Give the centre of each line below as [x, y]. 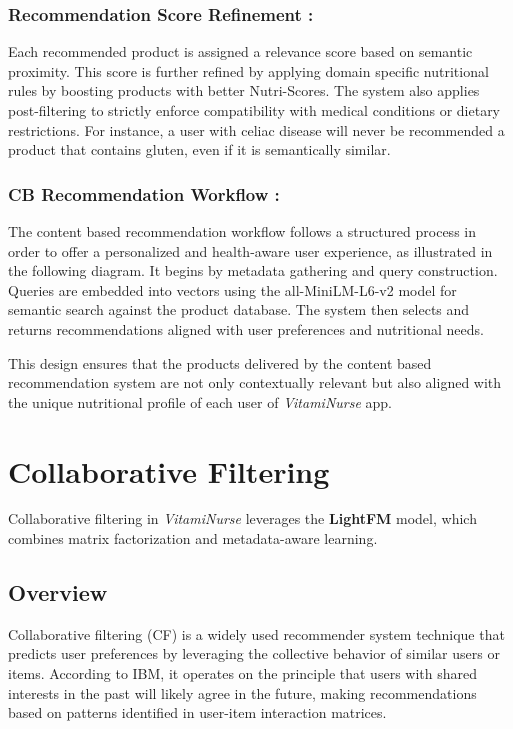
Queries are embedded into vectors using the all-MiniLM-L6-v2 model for [232, 289]
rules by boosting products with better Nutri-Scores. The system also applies [244, 90]
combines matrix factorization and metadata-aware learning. [193, 538]
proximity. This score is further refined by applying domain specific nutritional [248, 70]
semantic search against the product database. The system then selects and [239, 309]
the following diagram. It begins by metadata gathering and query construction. [253, 270]
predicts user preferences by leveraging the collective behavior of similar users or [254, 653]
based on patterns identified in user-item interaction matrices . [197, 712]
